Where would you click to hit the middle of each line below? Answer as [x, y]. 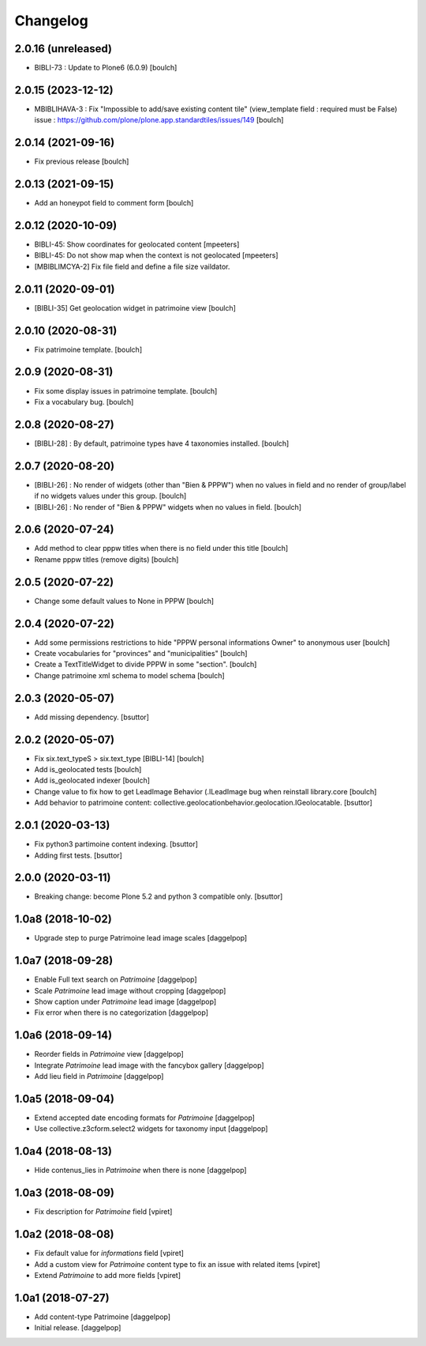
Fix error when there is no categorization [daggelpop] [121, 1012]
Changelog [51, 21]
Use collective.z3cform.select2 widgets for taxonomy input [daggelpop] [151, 1129]
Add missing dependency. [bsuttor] [92, 717]
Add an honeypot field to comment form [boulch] [114, 203]
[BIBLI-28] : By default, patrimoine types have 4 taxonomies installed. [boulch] [162, 443]
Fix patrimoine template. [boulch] [88, 349]
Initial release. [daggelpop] [78, 1328]
